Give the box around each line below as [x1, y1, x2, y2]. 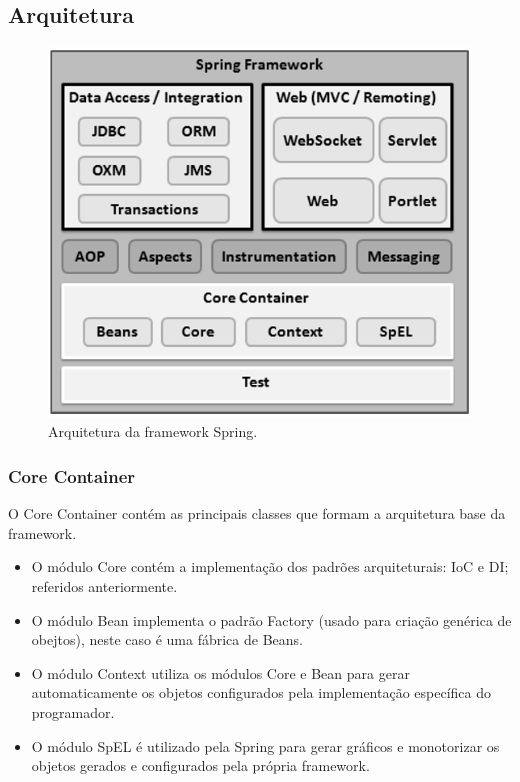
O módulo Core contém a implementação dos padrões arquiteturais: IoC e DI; [31, 556, 509, 577]
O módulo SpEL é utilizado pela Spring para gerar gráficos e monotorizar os [31, 735, 500, 756]
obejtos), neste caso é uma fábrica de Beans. [31, 629, 303, 650]
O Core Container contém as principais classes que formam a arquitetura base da [8, 503, 506, 524]
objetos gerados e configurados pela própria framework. [31, 755, 370, 776]
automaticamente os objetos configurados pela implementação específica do [31, 682, 491, 703]
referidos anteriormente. [31, 576, 178, 597]
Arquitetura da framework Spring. [48, 421, 258, 442]
